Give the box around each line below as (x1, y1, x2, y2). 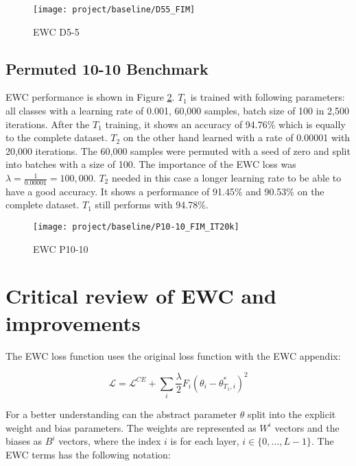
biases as (5, 434, 43, 448)
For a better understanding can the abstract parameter (5, 407, 237, 421)
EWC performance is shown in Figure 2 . (5, 90, 175, 104)
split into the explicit (247, 407, 336, 421)
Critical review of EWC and (5, 282, 276, 310)
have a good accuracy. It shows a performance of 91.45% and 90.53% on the (5, 184, 324, 198)
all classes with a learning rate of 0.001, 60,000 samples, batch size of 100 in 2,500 (5, 103, 349, 118)
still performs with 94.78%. (95, 197, 209, 212)
